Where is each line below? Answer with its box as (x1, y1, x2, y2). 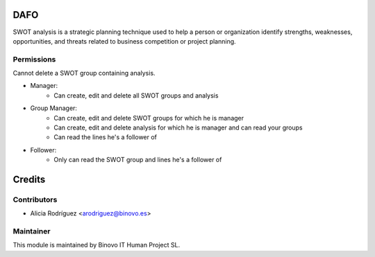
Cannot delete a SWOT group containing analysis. (12, 69, 156, 78)
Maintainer (12, 227, 51, 236)
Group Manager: (30, 104, 78, 112)
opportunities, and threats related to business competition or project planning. (12, 37, 236, 45)
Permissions (12, 54, 56, 64)
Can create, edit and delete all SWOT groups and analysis (53, 91, 219, 100)
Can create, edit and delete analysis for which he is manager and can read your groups (53, 123, 303, 132)
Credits (12, 173, 46, 185)
